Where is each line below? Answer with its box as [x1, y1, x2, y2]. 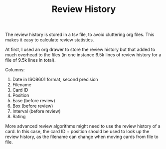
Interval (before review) [12, 108, 61, 114]
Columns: [5, 67, 25, 73]
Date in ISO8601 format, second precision [12, 76, 98, 83]
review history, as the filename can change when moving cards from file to [5, 134, 159, 140]
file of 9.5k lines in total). [5, 57, 56, 63]
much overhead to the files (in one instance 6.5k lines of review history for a [5, 52, 162, 58]
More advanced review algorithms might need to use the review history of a [5, 123, 161, 129]
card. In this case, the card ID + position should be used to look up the [5, 129, 150, 135]
